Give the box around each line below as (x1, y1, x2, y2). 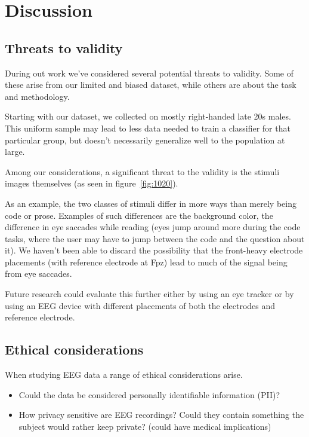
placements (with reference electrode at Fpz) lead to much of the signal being (5, 255, 288, 268)
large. (5, 145, 25, 158)
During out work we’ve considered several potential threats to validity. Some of (5, 66, 294, 79)
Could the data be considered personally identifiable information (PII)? (18, 388, 280, 401)
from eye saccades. (5, 267, 72, 280)
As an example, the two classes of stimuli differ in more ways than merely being (5, 197, 296, 209)
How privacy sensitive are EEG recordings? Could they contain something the (18, 408, 304, 421)
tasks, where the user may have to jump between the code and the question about (5, 232, 305, 245)
